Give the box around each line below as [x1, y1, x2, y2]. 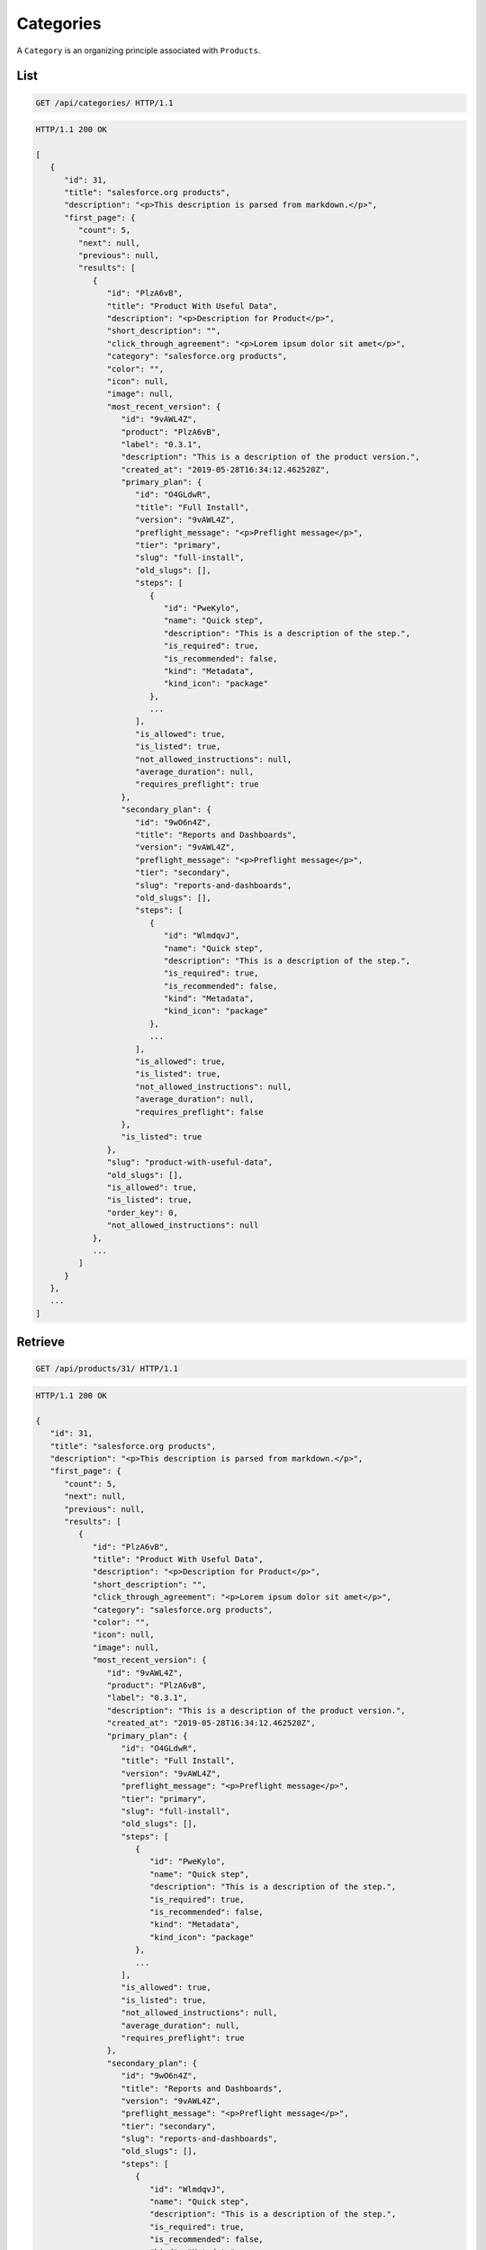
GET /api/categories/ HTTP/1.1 [35, 97, 175, 108]
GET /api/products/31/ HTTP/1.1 [35, 1363, 179, 1374]
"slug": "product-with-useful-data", [106, 1157, 274, 1167]
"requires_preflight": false [135, 1107, 265, 1117]
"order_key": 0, [106, 1207, 179, 1218]
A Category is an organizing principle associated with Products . [16, 45, 261, 56]
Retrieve [16, 1335, 65, 1350]
